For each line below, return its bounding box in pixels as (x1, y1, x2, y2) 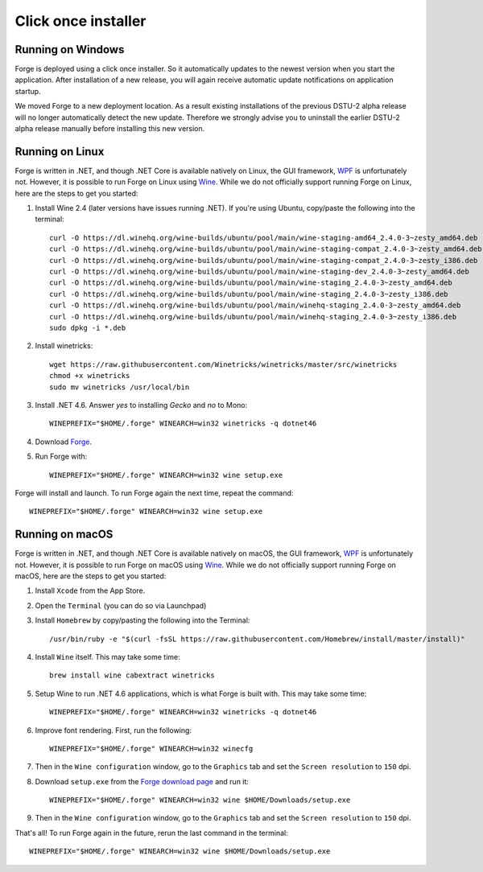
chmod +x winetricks (49, 371, 130, 380)
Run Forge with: (35, 451, 88, 462)
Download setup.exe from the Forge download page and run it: (35, 776, 250, 786)
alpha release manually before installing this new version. (14, 124, 205, 134)
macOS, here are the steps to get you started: (14, 571, 167, 581)
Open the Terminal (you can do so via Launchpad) (35, 600, 207, 611)
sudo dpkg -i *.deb (49, 323, 126, 332)
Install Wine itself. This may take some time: (35, 652, 180, 661)
